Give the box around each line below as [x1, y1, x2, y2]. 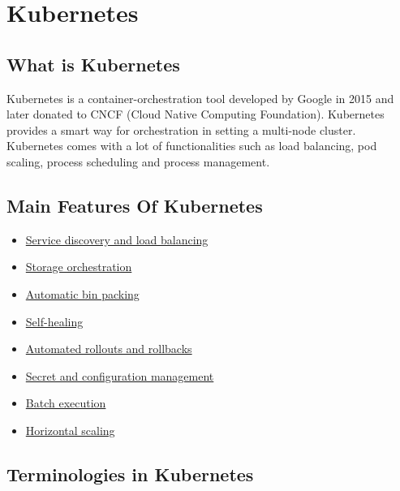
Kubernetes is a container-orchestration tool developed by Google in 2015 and [6, 89, 394, 106]
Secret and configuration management [25, 367, 214, 384]
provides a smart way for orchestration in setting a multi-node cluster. [6, 121, 356, 138]
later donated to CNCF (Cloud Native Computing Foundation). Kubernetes [6, 106, 385, 123]
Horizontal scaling [25, 421, 115, 438]
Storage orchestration [25, 258, 132, 275]
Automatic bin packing [25, 285, 140, 302]
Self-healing [25, 312, 84, 329]
